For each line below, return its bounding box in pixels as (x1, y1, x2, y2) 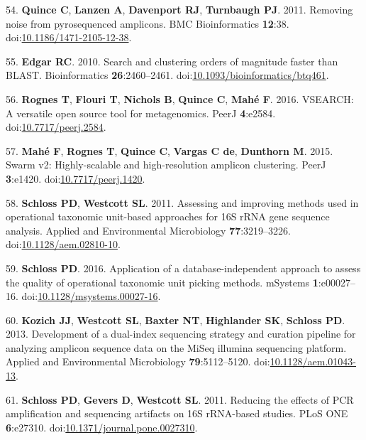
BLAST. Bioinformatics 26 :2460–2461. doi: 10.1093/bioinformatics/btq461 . (6, 68, 329, 82)
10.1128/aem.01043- (270, 354, 357, 369)
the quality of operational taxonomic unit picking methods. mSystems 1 (6, 274, 318, 289)
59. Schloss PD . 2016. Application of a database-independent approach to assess (6, 260, 361, 275)
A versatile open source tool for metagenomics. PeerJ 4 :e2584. (6, 105, 276, 120)
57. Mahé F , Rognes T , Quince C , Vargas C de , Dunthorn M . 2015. (6, 143, 333, 158)
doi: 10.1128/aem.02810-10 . (6, 237, 121, 252)
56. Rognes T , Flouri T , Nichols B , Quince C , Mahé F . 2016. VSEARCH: (6, 91, 354, 106)
